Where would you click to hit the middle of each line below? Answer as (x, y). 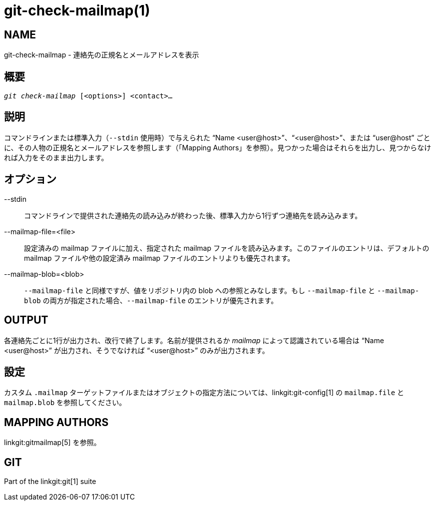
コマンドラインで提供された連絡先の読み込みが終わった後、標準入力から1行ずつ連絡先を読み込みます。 (193, 215)
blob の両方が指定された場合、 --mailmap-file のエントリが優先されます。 (151, 300)
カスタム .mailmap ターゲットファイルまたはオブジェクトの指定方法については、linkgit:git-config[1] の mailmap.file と (204, 393)
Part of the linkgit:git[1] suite (50, 482)
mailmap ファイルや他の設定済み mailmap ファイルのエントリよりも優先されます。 (159, 258)
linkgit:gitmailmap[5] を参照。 (52, 443)
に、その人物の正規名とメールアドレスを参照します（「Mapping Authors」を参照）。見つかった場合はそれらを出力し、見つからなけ (218, 147)
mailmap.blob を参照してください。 (65, 403)
